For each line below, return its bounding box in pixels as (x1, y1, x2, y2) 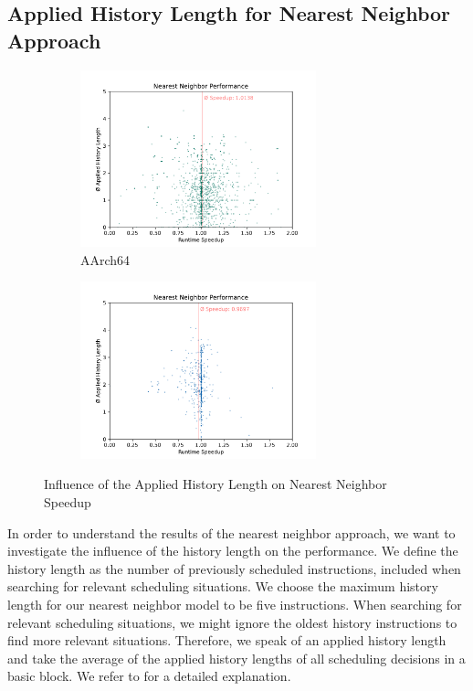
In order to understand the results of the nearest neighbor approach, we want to (7, 523, 456, 542)
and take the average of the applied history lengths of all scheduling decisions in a (7, 648, 466, 667)
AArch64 (80, 250, 131, 269)
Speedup (44, 492, 91, 511)
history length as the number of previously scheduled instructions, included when (7, 558, 461, 578)
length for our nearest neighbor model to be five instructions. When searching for (7, 594, 462, 613)
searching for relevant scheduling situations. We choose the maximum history (7, 577, 438, 596)
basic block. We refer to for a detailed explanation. (7, 666, 291, 686)
